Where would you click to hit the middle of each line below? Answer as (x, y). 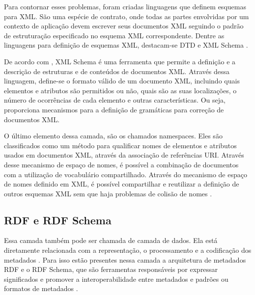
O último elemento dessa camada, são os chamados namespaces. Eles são (113, 136)
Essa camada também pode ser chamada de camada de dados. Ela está (111, 240)
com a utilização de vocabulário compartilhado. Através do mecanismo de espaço (126, 174)
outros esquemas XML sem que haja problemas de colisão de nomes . (108, 193)
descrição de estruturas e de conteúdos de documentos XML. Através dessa (117, 71)
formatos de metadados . (41, 288)
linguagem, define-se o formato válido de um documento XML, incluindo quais (122, 81)
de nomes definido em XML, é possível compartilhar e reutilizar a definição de (122, 184)
